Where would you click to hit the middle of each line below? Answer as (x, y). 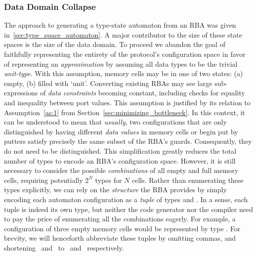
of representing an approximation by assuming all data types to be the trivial (121, 64)
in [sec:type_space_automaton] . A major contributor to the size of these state (123, 34)
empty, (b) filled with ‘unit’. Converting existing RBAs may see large (108, 83)
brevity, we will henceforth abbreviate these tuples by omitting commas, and (120, 238)
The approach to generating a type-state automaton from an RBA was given (120, 25)
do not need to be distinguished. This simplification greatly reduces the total (120, 150)
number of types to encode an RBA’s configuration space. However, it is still (120, 160)
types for (108, 180)
